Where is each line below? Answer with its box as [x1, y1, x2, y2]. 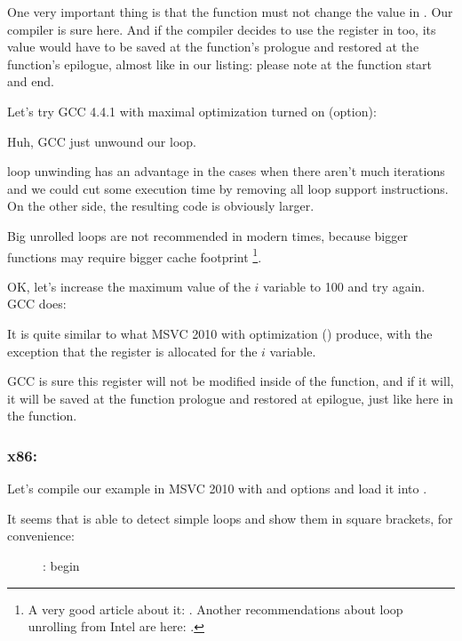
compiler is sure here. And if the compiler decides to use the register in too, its [7, 20, 436, 38]
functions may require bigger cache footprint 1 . [7, 244, 262, 266]
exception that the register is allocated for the [7, 341, 258, 360]
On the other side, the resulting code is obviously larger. [7, 196, 315, 215]
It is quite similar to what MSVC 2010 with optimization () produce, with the [7, 324, 433, 342]
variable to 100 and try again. [263, 276, 426, 295]
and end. [7, 72, 54, 91]
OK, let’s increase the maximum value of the [7, 276, 251, 295]
